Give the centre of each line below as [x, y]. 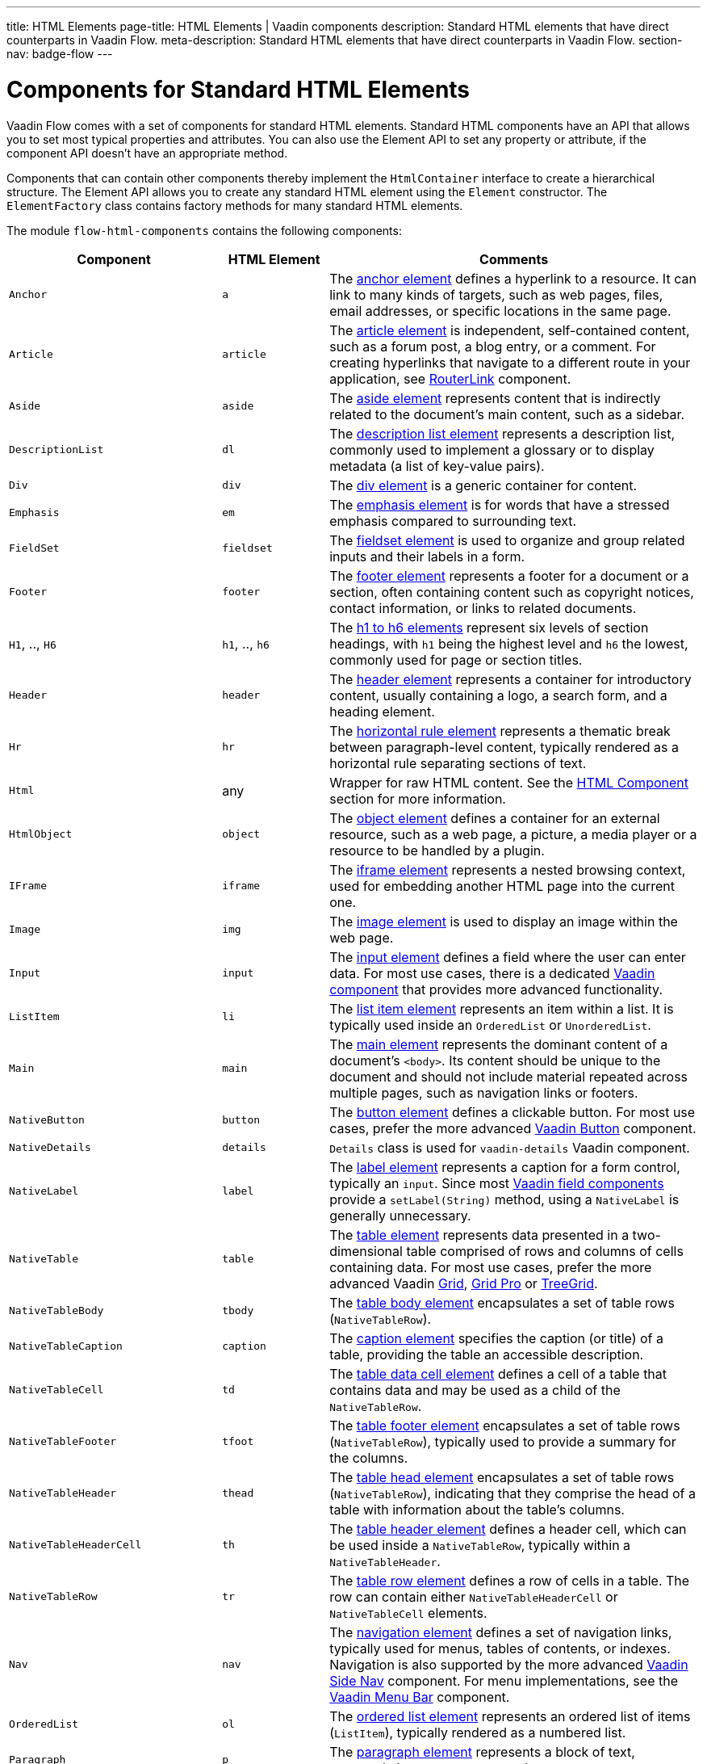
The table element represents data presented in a [479, 1235]
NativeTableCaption [66, 1346]
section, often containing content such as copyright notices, [512, 592]
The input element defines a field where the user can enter [508, 957]
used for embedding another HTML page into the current [502, 886]
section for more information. [418, 798]
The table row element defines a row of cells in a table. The [510, 1580]
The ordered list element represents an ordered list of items [510, 1716]
